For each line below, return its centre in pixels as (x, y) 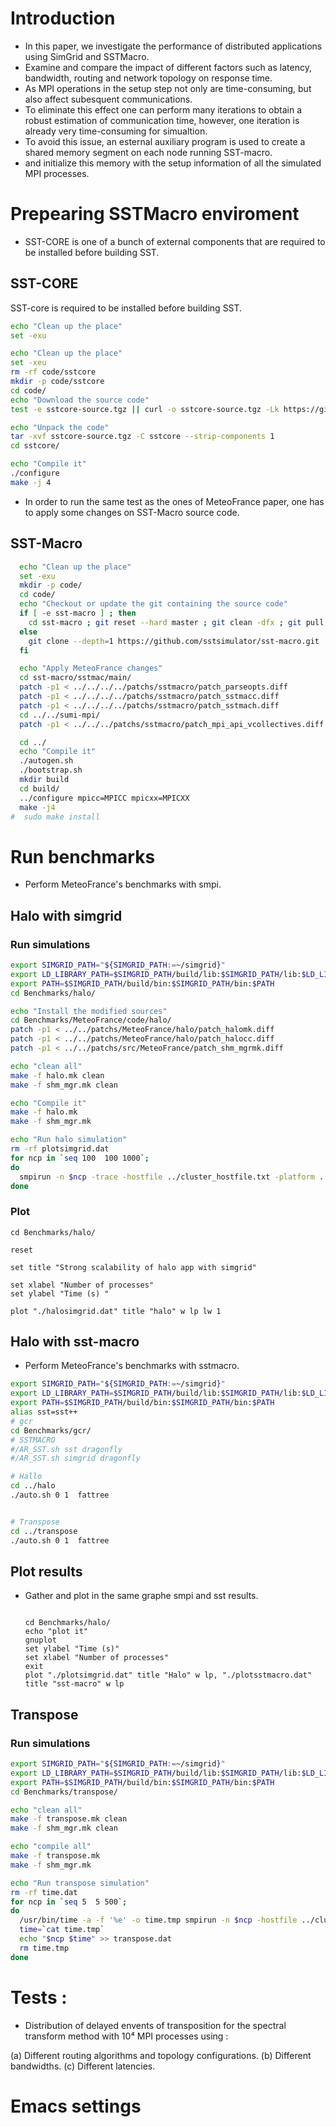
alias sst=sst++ (44, 1412)
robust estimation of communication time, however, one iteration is (162, 120)
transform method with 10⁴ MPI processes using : (126, 2036)
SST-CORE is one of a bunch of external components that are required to (175, 241)
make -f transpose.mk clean (69, 1819)
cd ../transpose (44, 1531)
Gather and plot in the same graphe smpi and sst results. (141, 1596)
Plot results (46, 1571)
